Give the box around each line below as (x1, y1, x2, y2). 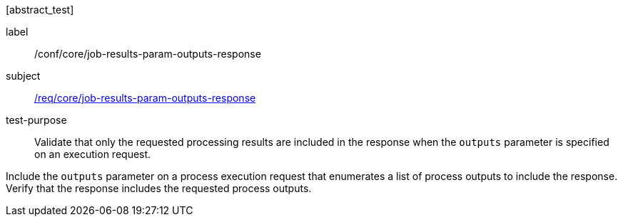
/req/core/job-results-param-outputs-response (34, 92, 256, 104)
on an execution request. (34, 148, 151, 160)
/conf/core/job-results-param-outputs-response (34, 48, 261, 60)
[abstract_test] (6, 4, 74, 16)
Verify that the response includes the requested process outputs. (6, 182, 312, 194)
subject (6, 70, 41, 82)
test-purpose (6, 114, 67, 126)
